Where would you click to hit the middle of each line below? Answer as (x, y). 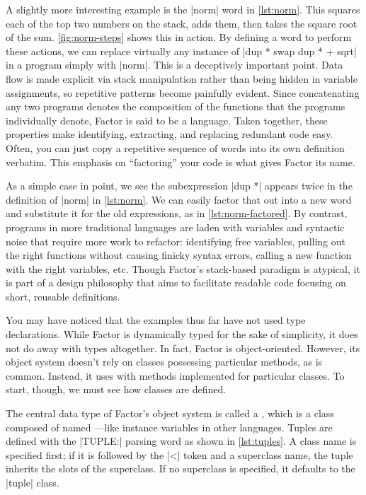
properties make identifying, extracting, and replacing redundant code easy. (170, 134)
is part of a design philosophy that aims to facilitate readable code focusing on (176, 283)
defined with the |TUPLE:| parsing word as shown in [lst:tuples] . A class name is (181, 441)
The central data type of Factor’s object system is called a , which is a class (170, 413)
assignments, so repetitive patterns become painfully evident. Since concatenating (183, 92)
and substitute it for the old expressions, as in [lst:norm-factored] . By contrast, (177, 213)
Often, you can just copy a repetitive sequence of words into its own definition (175, 147)
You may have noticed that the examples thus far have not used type (156, 320)
